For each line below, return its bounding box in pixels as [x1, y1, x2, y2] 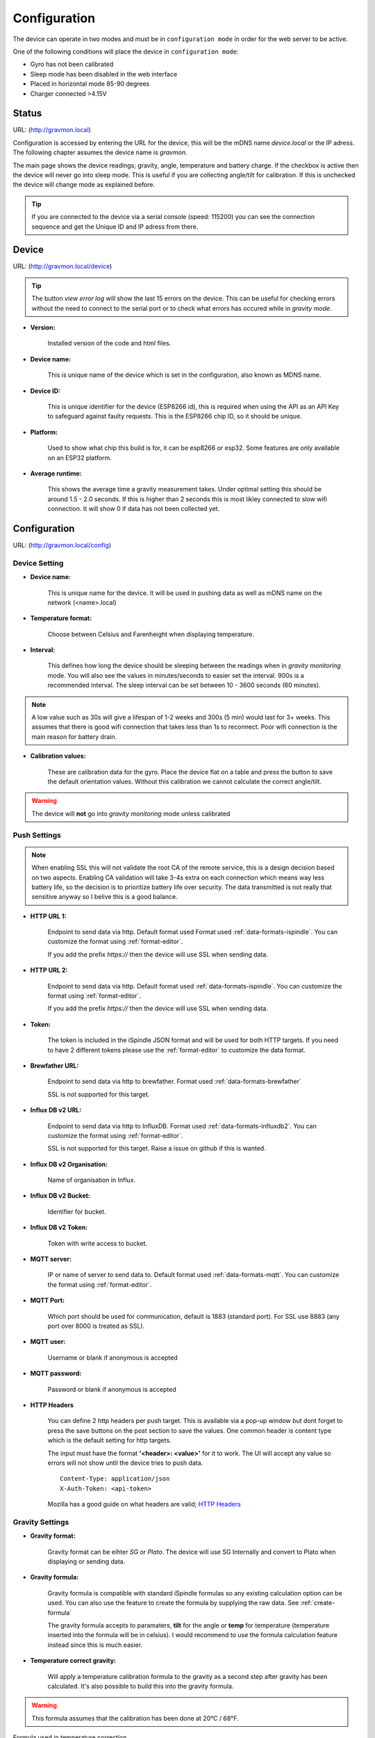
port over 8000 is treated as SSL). [47, 1322, 145, 1330]
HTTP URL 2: [30, 966, 68, 975]
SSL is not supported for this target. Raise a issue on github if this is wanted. [47, 1144, 267, 1153]
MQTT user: [30, 1338, 66, 1346]
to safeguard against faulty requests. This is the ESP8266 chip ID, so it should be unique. [47, 412, 302, 421]
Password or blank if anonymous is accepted [47, 1385, 176, 1393]
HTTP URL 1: [30, 911, 67, 920]
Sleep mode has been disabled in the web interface [30, 70, 178, 78]
